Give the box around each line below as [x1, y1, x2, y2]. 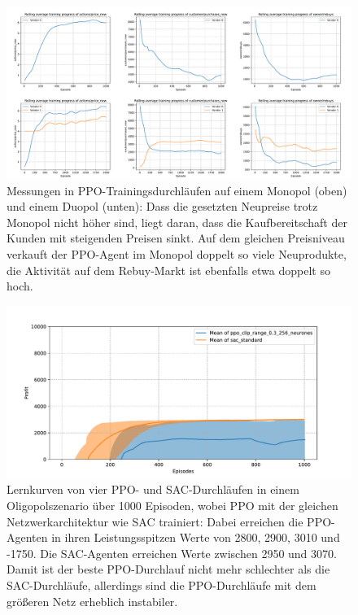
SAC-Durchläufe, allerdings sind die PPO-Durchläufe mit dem [7, 576, 317, 593]
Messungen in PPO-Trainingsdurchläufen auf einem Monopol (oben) [7, 181, 347, 198]
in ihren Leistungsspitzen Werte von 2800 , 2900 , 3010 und [51, 529, 340, 546]
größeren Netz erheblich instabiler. [7, 592, 178, 609]
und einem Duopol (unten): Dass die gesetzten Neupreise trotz [7, 198, 318, 215]
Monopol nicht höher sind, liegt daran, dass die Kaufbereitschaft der [7, 213, 347, 230]
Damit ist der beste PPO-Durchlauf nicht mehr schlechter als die [7, 560, 330, 578]
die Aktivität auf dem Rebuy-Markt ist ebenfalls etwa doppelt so [7, 261, 330, 278]
